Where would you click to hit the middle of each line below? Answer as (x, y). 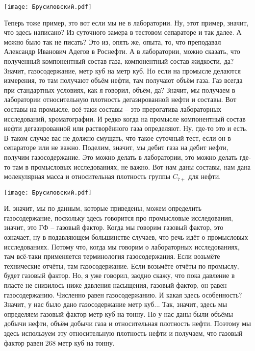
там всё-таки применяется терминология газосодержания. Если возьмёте (112, 256)
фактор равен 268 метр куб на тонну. (59, 342)
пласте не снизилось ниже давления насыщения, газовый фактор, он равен (115, 285)
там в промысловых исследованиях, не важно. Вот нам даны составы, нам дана (131, 166)
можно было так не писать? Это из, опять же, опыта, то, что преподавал (113, 41)
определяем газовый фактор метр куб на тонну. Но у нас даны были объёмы (119, 313)
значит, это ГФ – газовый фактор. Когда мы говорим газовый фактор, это (114, 227)
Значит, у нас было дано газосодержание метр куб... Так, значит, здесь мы (115, 304)
